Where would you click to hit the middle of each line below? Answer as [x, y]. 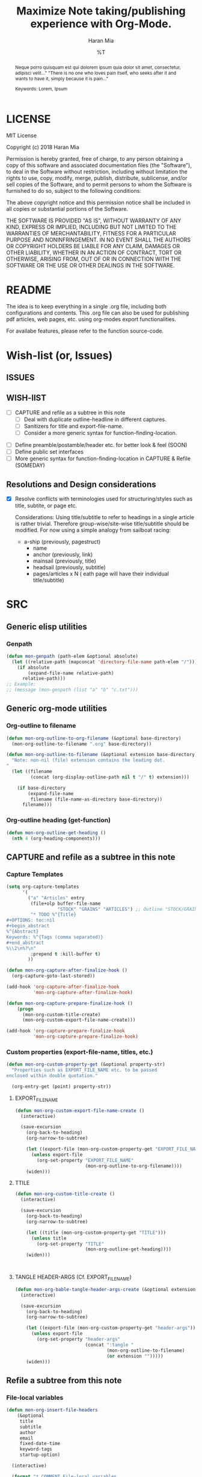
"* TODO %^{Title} [54, 915]
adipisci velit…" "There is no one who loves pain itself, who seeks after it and [95, 73]
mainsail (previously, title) [64, 561]
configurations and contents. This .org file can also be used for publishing [98, 313]
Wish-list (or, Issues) [60, 355]
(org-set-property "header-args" [79, 1339]
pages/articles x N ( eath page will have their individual [101, 574]
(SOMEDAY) [30, 466]
